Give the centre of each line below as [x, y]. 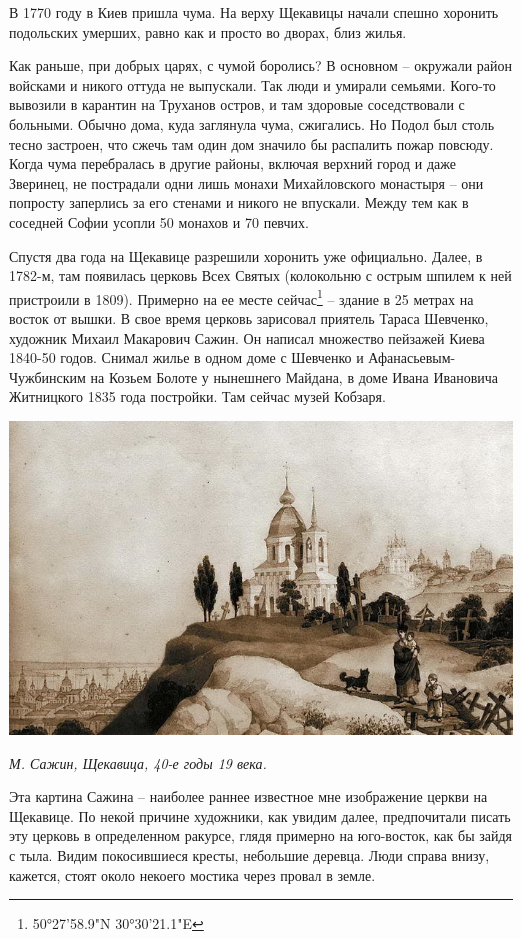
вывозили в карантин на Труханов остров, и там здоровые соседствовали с [237, 104]
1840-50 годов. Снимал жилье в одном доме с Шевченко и [186, 357]
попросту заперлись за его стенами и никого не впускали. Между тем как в [239, 202]
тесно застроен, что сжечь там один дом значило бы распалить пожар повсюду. [251, 143]
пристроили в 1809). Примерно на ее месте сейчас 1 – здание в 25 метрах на [241, 297]
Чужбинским [47, 376]
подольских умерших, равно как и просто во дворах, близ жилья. [208, 31]
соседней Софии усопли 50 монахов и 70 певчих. [159, 221]
